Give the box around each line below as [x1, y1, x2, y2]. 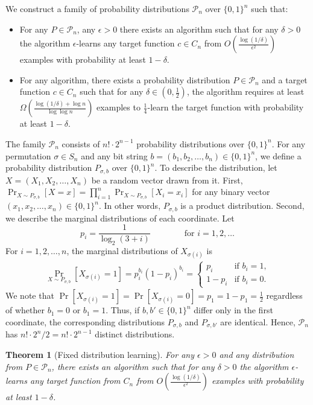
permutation [5, 149, 51, 162]
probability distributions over [136, 137, 245, 150]
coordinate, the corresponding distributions [5, 315, 165, 328]
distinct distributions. [95, 328, 175, 340]
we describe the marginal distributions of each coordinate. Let [5, 211, 235, 224]
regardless [266, 289, 303, 302]
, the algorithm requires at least [186, 85, 305, 98]
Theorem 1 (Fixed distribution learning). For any [5, 348, 195, 360]
